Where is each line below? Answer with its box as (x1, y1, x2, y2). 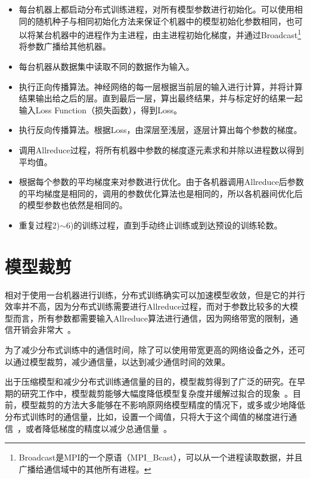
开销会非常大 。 (13, 323, 76, 336)
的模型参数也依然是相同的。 (18, 199, 128, 211)
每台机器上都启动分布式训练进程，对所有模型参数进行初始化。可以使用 (18, 3, 294, 15)
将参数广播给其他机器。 (18, 40, 111, 52)
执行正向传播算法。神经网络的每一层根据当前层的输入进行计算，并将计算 (18, 80, 303, 92)
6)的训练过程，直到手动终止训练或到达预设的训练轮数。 (66, 218, 283, 231)
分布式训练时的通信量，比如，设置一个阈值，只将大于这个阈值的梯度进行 (5, 410, 289, 423)
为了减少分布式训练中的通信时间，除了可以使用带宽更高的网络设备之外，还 (5, 344, 297, 356)
